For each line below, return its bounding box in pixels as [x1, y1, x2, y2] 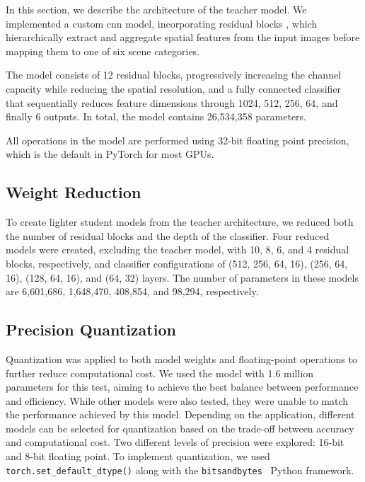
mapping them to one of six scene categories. [6, 43, 200, 58]
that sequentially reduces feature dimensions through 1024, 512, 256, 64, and [6, 95, 338, 110]
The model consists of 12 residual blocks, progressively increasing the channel [6, 67, 342, 82]
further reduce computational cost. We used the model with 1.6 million [6, 365, 314, 380]
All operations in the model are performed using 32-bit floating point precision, [6, 132, 349, 147]
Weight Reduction [6, 181, 141, 203]
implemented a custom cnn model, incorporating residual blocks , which [6, 16, 318, 30]
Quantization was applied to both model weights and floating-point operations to [6, 351, 357, 366]
